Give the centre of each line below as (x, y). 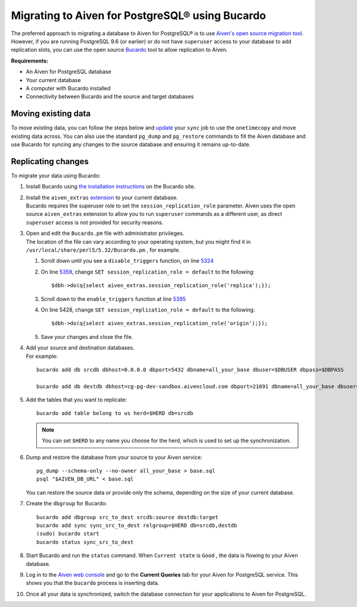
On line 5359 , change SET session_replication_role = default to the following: (148, 272)
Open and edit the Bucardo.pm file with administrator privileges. (105, 233)
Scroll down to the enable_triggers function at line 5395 (113, 299)
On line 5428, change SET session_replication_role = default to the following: (148, 310)
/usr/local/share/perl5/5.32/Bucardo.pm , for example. (103, 250)
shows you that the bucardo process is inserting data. (93, 583)
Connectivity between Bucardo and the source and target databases (110, 97)
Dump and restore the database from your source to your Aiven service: (114, 457)
